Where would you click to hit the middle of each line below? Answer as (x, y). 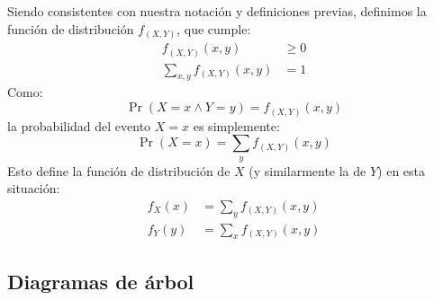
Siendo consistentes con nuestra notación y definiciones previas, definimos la (217, 11)
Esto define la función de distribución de (119, 170)
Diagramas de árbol (101, 281)
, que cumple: (214, 28)
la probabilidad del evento (79, 125)
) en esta (402, 170)
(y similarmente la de (307, 170)
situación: (34, 188)
